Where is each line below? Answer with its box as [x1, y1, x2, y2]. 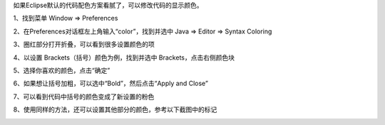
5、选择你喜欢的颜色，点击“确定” [13, 66, 111, 75]
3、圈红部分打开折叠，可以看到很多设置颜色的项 [13, 40, 155, 49]
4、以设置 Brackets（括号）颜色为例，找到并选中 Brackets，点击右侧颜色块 [13, 53, 235, 62]
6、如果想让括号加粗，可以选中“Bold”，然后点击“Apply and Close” [13, 79, 208, 88]
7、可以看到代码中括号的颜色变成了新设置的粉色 [13, 92, 155, 101]
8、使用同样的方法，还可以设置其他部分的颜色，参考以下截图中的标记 [13, 105, 217, 114]
